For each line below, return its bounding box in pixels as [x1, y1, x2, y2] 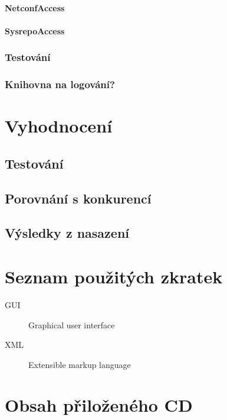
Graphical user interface [28, 318, 115, 331]
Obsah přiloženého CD [5, 393, 193, 417]
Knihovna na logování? [5, 77, 115, 92]
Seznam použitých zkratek [5, 264, 223, 288]
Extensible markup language [28, 358, 131, 370]
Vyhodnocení [5, 114, 113, 138]
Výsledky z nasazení [5, 224, 130, 242]
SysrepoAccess [5, 24, 65, 37]
